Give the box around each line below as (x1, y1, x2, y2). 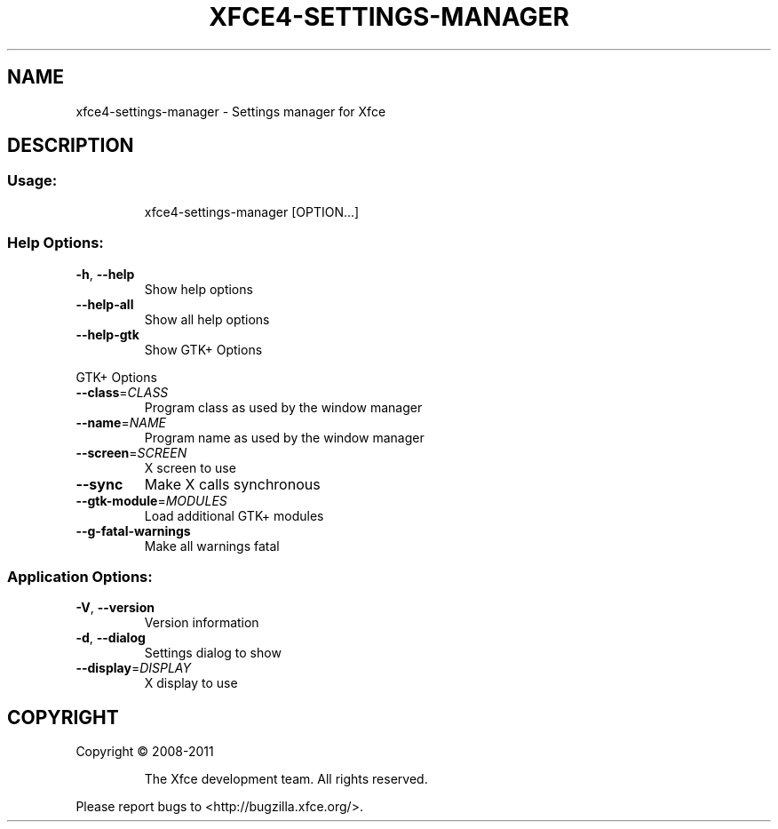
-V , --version (75, 600, 155, 616)
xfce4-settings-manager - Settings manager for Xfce (75, 103, 386, 119)
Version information (144, 615, 259, 631)
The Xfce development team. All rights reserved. (144, 771, 428, 787)
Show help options (144, 281, 253, 297)
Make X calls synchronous (144, 474, 321, 493)
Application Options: (7, 567, 153, 586)
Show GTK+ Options (144, 341, 263, 357)
